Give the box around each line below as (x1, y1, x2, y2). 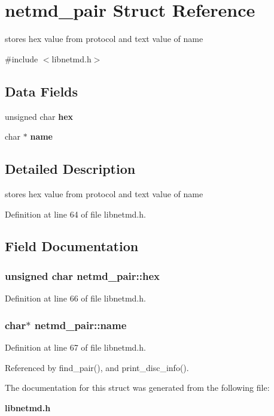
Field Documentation (5, 237, 139, 255)
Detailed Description (5, 159, 136, 178)
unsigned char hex (5, 110, 74, 122)
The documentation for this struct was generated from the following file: (5, 381, 270, 394)
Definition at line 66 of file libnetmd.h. (5, 292, 146, 305)
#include (5, 52, 38, 65)
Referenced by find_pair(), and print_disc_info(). (5, 361, 189, 373)
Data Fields (5, 82, 78, 100)
